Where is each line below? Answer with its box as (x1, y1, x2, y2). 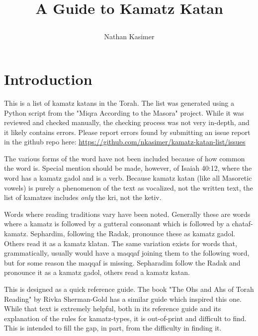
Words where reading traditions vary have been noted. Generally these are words (4, 208, 251, 219)
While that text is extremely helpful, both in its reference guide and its (4, 303, 221, 314)
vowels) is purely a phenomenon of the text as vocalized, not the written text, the (4, 182, 253, 193)
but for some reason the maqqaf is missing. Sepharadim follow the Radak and (4, 257, 241, 268)
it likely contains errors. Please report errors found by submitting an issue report (4, 127, 251, 137)
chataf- (232, 218, 253, 229)
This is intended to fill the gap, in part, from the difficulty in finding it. (4, 323, 222, 333)
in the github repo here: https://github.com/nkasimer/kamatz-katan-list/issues (4, 136, 246, 147)
